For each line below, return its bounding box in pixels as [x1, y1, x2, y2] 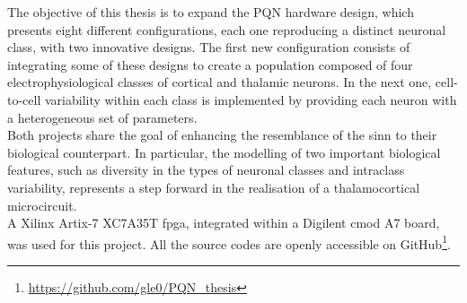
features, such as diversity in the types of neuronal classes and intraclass [7, 160, 405, 179]
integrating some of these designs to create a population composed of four [7, 55, 413, 74]
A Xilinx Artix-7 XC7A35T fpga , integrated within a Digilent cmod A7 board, [7, 213, 440, 232]
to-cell [7, 90, 41, 108]
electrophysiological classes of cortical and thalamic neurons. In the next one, [7, 73, 432, 91]
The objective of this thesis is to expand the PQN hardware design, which [7, 3, 414, 21]
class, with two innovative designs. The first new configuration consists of [7, 38, 410, 56]
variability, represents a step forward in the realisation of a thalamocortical [7, 177, 420, 196]
